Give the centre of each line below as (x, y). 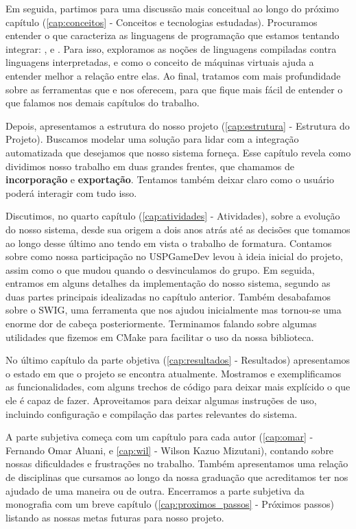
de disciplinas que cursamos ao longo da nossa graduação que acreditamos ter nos (177, 477)
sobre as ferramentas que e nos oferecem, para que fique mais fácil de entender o (174, 89)
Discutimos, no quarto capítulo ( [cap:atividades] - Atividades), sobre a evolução (173, 216)
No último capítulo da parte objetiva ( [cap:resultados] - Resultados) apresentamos (178, 360)
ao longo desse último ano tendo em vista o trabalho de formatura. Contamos (169, 243)
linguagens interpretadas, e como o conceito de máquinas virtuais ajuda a (160, 62)
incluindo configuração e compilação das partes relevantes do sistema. (152, 413)
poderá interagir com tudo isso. (71, 192)
